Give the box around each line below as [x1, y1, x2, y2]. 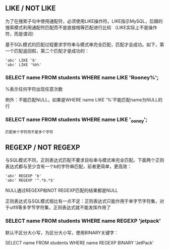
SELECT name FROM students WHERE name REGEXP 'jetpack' [5, 217, 161, 224]
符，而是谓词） [5, 30, 36, 37]
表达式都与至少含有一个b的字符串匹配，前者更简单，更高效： [5, 164, 132, 170]
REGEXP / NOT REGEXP [5, 143, 80, 152]
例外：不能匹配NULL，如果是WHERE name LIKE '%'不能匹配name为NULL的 [5, 97, 163, 103]
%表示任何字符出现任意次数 [5, 86, 63, 92]
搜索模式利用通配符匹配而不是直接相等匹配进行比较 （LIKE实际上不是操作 [5, 24, 157, 30]
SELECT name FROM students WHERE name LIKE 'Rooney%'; [5, 74, 159, 81]
